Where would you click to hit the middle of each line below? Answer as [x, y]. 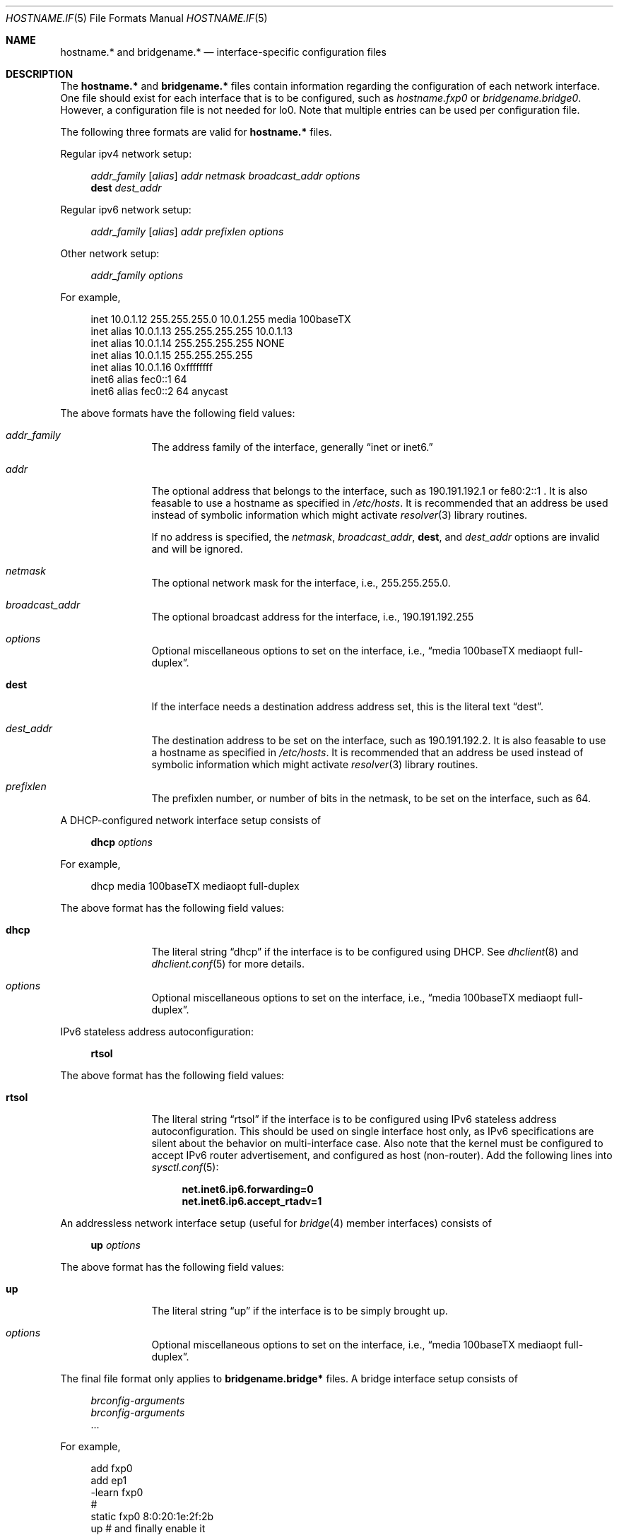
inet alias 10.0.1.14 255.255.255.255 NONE [188, 343]
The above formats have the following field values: [178, 413]
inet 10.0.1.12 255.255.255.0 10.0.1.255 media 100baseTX [221, 319]
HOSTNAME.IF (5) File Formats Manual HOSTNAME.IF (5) [137, 18]
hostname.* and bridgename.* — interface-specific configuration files [223, 52]
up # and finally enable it [148, 1528]
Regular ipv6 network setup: [126, 210]
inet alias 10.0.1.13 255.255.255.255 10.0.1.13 [192, 331]
